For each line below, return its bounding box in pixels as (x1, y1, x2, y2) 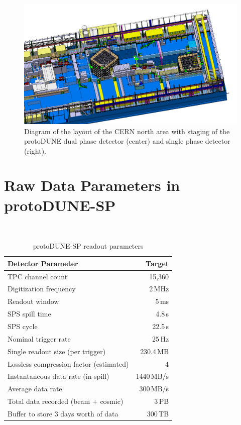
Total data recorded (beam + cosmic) (8, 396, 124, 406)
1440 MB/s (136, 371, 169, 381)
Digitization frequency (8, 283, 76, 294)
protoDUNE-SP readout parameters (33, 241, 144, 251)
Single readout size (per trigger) (8, 346, 106, 356)
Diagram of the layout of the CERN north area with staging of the (24, 126, 230, 136)
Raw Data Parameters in (4, 175, 180, 195)
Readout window (8, 296, 59, 306)
